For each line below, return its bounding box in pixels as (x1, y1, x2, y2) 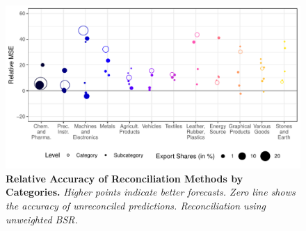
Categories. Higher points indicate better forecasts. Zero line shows (6, 185, 296, 199)
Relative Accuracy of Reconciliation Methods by (6, 171, 243, 185)
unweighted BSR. (6, 212, 78, 226)
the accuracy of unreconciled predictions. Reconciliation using (6, 198, 266, 212)
